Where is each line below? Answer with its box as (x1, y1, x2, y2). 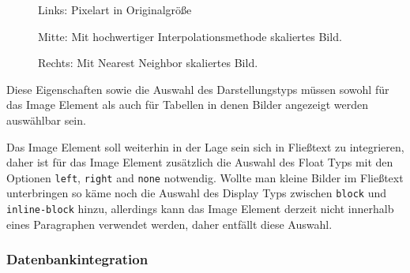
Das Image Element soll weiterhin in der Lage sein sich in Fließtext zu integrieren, (6, 138, 404, 155)
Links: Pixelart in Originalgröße (38, 2, 192, 17)
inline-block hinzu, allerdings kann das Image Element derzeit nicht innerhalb (6, 200, 394, 217)
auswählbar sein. (6, 111, 86, 128)
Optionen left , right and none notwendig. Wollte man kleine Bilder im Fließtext (6, 169, 404, 185)
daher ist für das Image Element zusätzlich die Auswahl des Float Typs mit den (6, 154, 393, 170)
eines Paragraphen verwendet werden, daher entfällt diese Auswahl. (6, 215, 333, 232)
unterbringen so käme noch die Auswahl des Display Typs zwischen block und (6, 185, 387, 201)
